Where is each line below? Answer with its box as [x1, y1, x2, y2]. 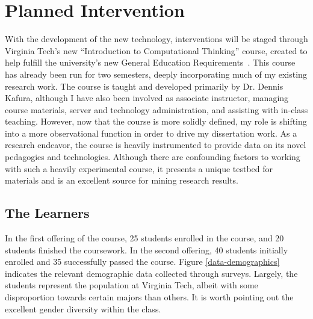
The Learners [5, 203, 90, 222]
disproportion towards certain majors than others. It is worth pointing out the [5, 291, 294, 303]
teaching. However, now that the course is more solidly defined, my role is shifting [5, 115, 307, 128]
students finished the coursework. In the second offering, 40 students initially [5, 243, 288, 256]
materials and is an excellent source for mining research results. [5, 174, 238, 187]
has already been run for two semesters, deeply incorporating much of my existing [5, 67, 307, 80]
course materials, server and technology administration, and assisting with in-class [5, 103, 308, 116]
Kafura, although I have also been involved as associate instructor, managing [5, 91, 289, 104]
